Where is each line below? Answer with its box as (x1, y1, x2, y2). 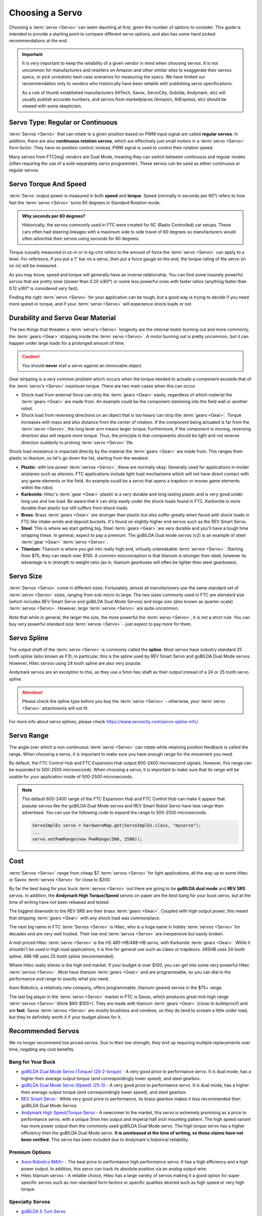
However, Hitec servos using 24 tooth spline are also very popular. (9, 660, 142, 666)
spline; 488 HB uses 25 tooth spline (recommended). (9, 953, 115, 959)
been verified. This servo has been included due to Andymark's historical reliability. (21, 1137, 189, 1143)
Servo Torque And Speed (9, 180, 87, 188)
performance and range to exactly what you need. (9, 976, 109, 982)
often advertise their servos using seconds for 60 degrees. (22, 236, 140, 242)
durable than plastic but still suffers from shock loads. (21, 505, 129, 511)
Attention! (22, 690, 43, 696)
